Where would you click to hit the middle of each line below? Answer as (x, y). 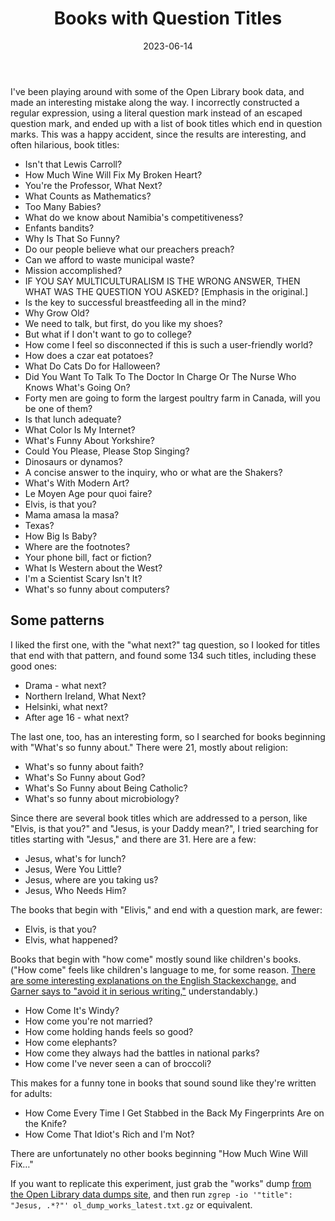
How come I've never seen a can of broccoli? (118, 1063)
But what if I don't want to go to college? (108, 334)
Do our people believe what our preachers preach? (129, 249)
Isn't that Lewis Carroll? (73, 164)
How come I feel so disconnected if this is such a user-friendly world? (168, 344)
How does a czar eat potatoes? (89, 355)
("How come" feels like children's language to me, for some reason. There (163, 969)
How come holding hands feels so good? (109, 1031)
